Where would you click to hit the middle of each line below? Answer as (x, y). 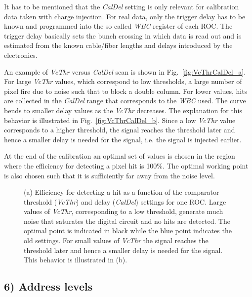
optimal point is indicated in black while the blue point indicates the (128, 231)
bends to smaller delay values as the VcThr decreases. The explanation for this (123, 110)
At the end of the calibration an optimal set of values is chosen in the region (120, 156)
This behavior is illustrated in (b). (76, 260)
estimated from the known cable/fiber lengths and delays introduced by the (118, 45)
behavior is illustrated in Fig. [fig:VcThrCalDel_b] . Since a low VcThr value (120, 120)
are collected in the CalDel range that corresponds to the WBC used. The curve (125, 101)
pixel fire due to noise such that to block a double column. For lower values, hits (126, 91)
